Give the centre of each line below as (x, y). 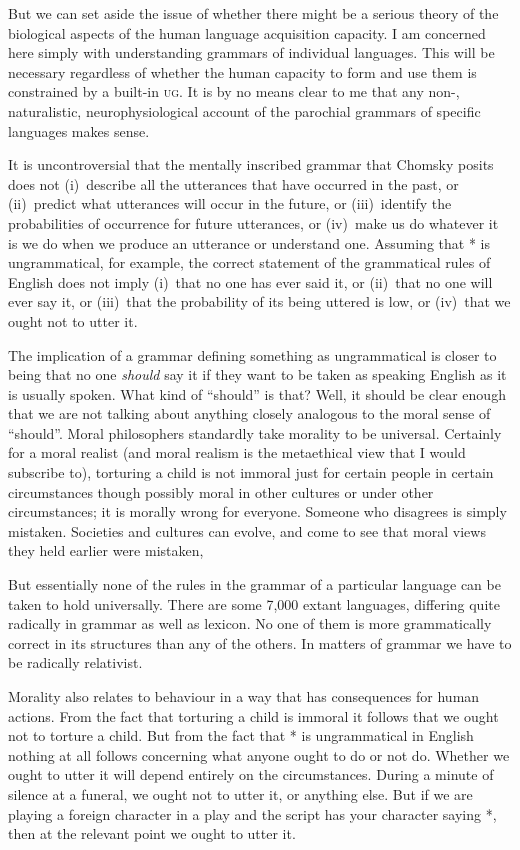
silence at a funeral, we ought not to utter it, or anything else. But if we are (240, 793)
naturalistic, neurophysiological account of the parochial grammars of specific (244, 110)
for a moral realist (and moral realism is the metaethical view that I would (237, 452)
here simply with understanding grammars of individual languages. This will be (251, 52)
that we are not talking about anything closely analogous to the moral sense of (249, 413)
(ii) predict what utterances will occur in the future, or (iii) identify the (230, 203)
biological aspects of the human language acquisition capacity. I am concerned (247, 32)
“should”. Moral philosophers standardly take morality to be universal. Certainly (255, 432)
